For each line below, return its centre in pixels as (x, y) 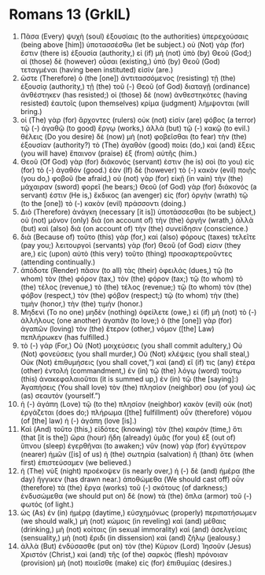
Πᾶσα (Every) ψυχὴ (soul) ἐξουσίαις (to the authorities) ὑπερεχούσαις (134, 36)
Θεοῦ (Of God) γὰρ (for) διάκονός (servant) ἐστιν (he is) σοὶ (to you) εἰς (137, 161)
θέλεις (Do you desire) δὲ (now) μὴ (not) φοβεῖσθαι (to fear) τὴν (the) (133, 136)
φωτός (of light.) (47, 504)
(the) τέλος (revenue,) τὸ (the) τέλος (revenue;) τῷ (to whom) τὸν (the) (136, 287)
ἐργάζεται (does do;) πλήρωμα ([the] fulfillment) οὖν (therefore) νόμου (136, 412)
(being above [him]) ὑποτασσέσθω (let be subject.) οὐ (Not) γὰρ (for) (132, 44)
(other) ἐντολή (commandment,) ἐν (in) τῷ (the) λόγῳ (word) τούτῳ (131, 370)
